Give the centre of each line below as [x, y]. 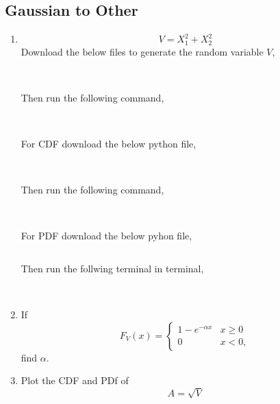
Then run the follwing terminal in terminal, [112, 268]
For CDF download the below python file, [109, 144]
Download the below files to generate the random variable [142, 51]
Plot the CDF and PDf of [75, 380]
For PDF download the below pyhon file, [106, 236]
